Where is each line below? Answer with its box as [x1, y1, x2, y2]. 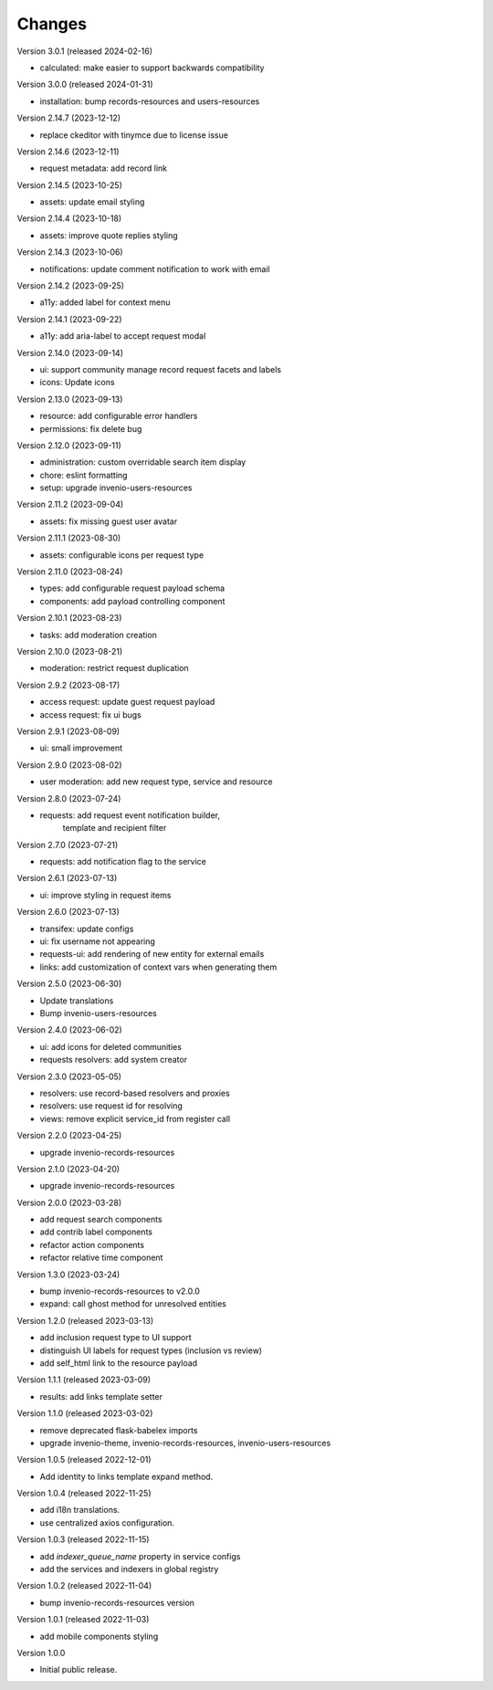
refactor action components [39, 1239, 145, 1250]
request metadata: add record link [39, 163, 168, 173]
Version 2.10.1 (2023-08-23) [16, 613, 122, 624]
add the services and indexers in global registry [39, 1564, 219, 1575]
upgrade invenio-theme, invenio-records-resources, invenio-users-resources [39, 1437, 331, 1448]
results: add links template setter [39, 1391, 163, 1401]
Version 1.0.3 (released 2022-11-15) [16, 1534, 150, 1545]
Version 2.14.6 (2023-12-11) [16, 146, 120, 157]
